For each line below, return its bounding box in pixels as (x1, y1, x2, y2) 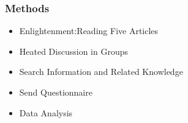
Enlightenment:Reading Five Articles (19, 24, 159, 37)
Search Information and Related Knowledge (19, 65, 183, 78)
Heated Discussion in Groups (19, 44, 128, 57)
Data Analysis (19, 106, 73, 119)
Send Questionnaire (19, 86, 92, 98)
